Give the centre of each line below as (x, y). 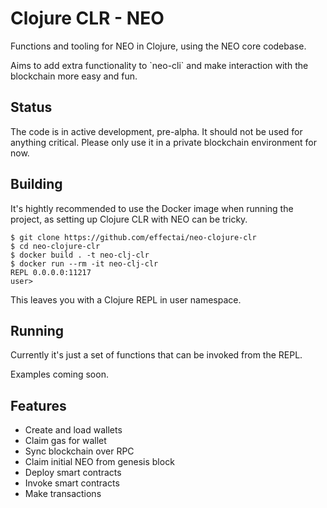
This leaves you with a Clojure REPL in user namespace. (126, 299)
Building (36, 184)
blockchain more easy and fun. (74, 76)
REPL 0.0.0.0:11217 (51, 272)
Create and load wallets (73, 430)
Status (31, 107)
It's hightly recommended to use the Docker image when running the (152, 208)
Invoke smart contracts (72, 483)
